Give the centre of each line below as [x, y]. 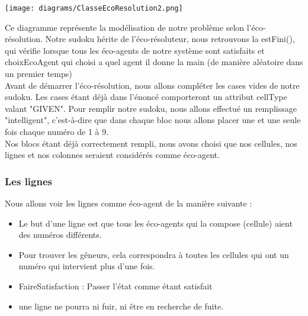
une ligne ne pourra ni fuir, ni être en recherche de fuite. [121, 306]
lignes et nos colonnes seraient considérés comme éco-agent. [112, 155]
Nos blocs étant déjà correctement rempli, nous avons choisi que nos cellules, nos [151, 143]
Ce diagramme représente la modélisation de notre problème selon [125, 27]
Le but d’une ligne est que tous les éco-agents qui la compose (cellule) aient [155, 223]
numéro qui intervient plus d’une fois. [87, 266]
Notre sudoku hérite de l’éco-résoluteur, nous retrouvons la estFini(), [170, 39]
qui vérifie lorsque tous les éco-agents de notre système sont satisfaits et [135, 50]
